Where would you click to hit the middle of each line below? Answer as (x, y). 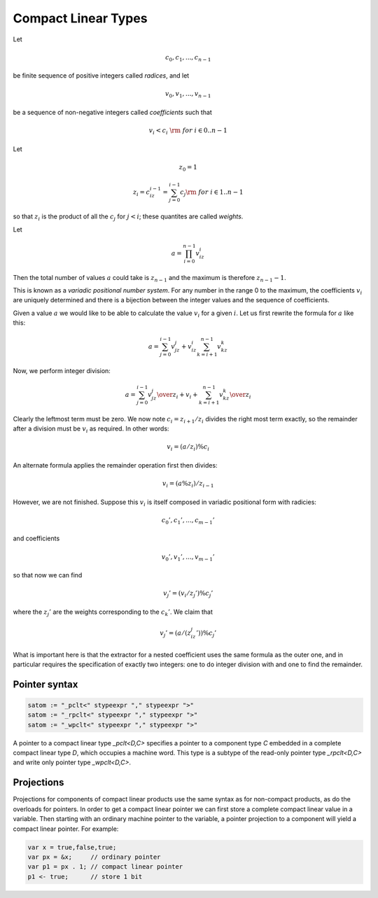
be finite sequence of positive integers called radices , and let (101, 76)
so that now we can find (48, 575)
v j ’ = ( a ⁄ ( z (176, 633)
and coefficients (36, 538)
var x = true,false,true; (72, 847)
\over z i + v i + (177, 395)
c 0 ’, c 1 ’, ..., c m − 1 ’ (188, 521)
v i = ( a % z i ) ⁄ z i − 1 (188, 484)
